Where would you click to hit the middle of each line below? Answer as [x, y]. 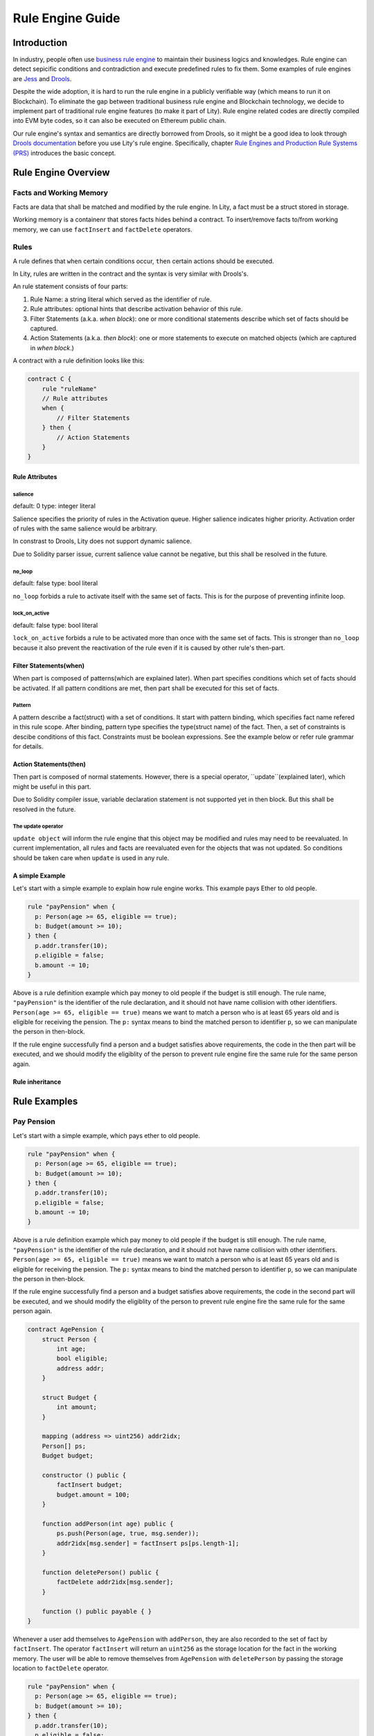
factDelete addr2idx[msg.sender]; [115, 1582]
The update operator [38, 826]
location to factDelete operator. [61, 1668]
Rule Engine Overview [61, 173]
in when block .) [52, 348]
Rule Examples [45, 1102]
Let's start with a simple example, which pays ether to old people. [106, 1135]
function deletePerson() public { [100, 1572]
